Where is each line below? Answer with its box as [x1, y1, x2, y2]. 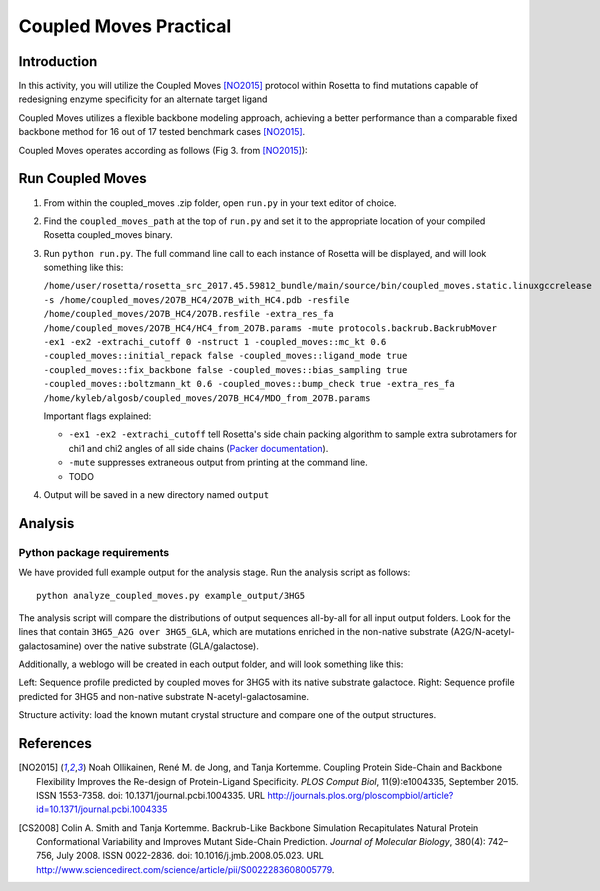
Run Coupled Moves [18, 170, 147, 187]
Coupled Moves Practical [18, 15, 232, 37]
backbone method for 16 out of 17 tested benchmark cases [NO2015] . [18, 126, 306, 138]
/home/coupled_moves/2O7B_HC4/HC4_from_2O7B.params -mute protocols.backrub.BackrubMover [43, 322, 497, 334]
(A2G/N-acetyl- [450, 626, 515, 638]
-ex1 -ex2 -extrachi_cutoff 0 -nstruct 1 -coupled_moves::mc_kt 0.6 [43, 336, 387, 348]
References [18, 735, 92, 752]
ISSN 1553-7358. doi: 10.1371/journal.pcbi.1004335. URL [36, 789, 265, 801]
